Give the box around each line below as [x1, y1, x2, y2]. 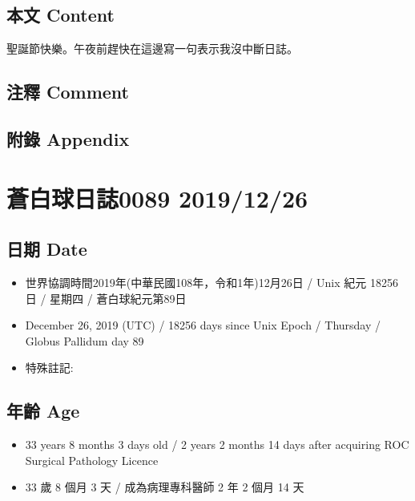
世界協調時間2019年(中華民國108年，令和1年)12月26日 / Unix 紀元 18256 [25, 273, 398, 290]
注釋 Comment [6, 79, 130, 104]
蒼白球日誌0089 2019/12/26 [6, 181, 308, 214]
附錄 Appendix [6, 126, 130, 151]
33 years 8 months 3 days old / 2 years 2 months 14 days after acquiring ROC [25, 436, 409, 453]
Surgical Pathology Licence [25, 451, 159, 468]
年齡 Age [6, 398, 80, 423]
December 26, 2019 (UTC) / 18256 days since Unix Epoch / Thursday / [25, 317, 381, 333]
